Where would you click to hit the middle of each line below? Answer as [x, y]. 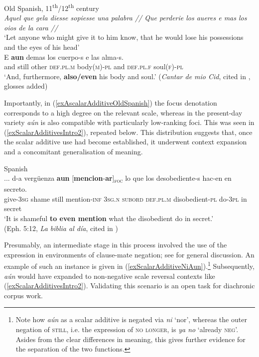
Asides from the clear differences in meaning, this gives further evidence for [130, 339]
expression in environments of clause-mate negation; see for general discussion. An [129, 254]
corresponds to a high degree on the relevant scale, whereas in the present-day [123, 112]
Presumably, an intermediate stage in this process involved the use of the [116, 245]
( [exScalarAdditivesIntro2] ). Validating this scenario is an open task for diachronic [129, 286]
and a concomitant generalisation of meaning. [73, 151]
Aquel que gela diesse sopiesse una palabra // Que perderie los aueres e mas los [126, 18]
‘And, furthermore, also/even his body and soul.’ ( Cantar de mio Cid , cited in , [127, 76]
